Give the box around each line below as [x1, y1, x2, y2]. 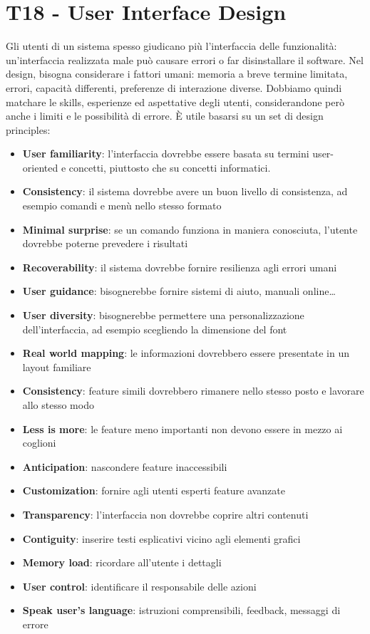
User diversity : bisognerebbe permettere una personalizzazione [22, 308, 304, 323]
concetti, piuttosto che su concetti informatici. [68, 160, 271, 175]
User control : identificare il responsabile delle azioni [22, 578, 257, 593]
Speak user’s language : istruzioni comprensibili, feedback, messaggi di [22, 603, 341, 618]
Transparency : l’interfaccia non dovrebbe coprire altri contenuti [22, 506, 309, 521]
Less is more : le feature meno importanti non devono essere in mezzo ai [22, 421, 343, 436]
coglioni [22, 435, 56, 450]
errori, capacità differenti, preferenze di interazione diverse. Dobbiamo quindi [6, 80, 342, 95]
